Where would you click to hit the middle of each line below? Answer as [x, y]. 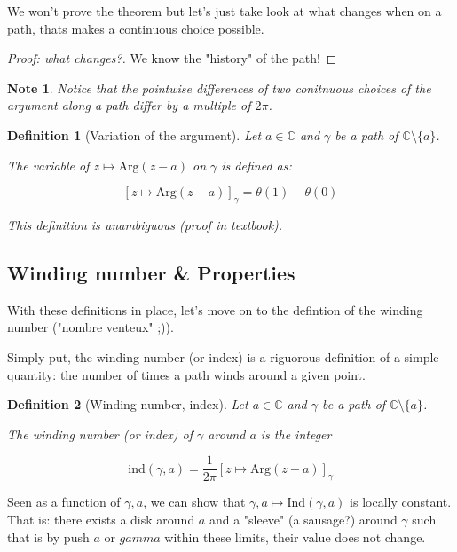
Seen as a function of [64, 502]
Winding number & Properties [151, 272]
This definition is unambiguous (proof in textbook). [145, 224]
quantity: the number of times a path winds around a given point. [186, 374]
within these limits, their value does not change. [295, 536]
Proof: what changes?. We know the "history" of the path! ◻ [172, 58]
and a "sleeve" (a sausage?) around [303, 519]
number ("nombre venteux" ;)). [91, 327]
